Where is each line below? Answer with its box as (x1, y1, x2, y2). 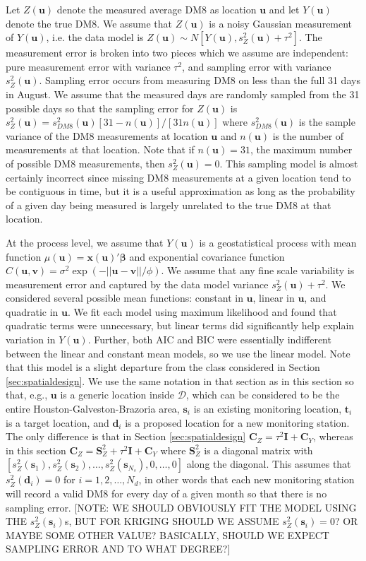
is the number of (272, 128, 344, 143)
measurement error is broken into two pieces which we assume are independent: (6, 45, 348, 60)
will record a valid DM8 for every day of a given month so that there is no (6, 486, 327, 500)
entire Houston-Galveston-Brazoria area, (6, 401, 180, 416)
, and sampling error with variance (182, 59, 331, 73)
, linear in (252, 290, 295, 305)
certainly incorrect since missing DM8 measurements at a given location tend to (6, 170, 351, 184)
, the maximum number (250, 142, 353, 157)
